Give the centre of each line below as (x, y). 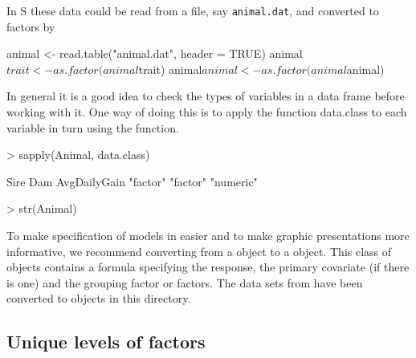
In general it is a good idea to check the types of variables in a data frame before (206, 96)
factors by (31, 26)
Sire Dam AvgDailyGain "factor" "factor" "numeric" (132, 181)
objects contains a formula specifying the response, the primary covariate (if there (208, 267)
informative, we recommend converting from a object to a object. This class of (199, 251)
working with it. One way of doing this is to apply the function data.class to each (207, 112)
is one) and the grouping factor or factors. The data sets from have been (185, 282)
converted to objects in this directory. (99, 298)
